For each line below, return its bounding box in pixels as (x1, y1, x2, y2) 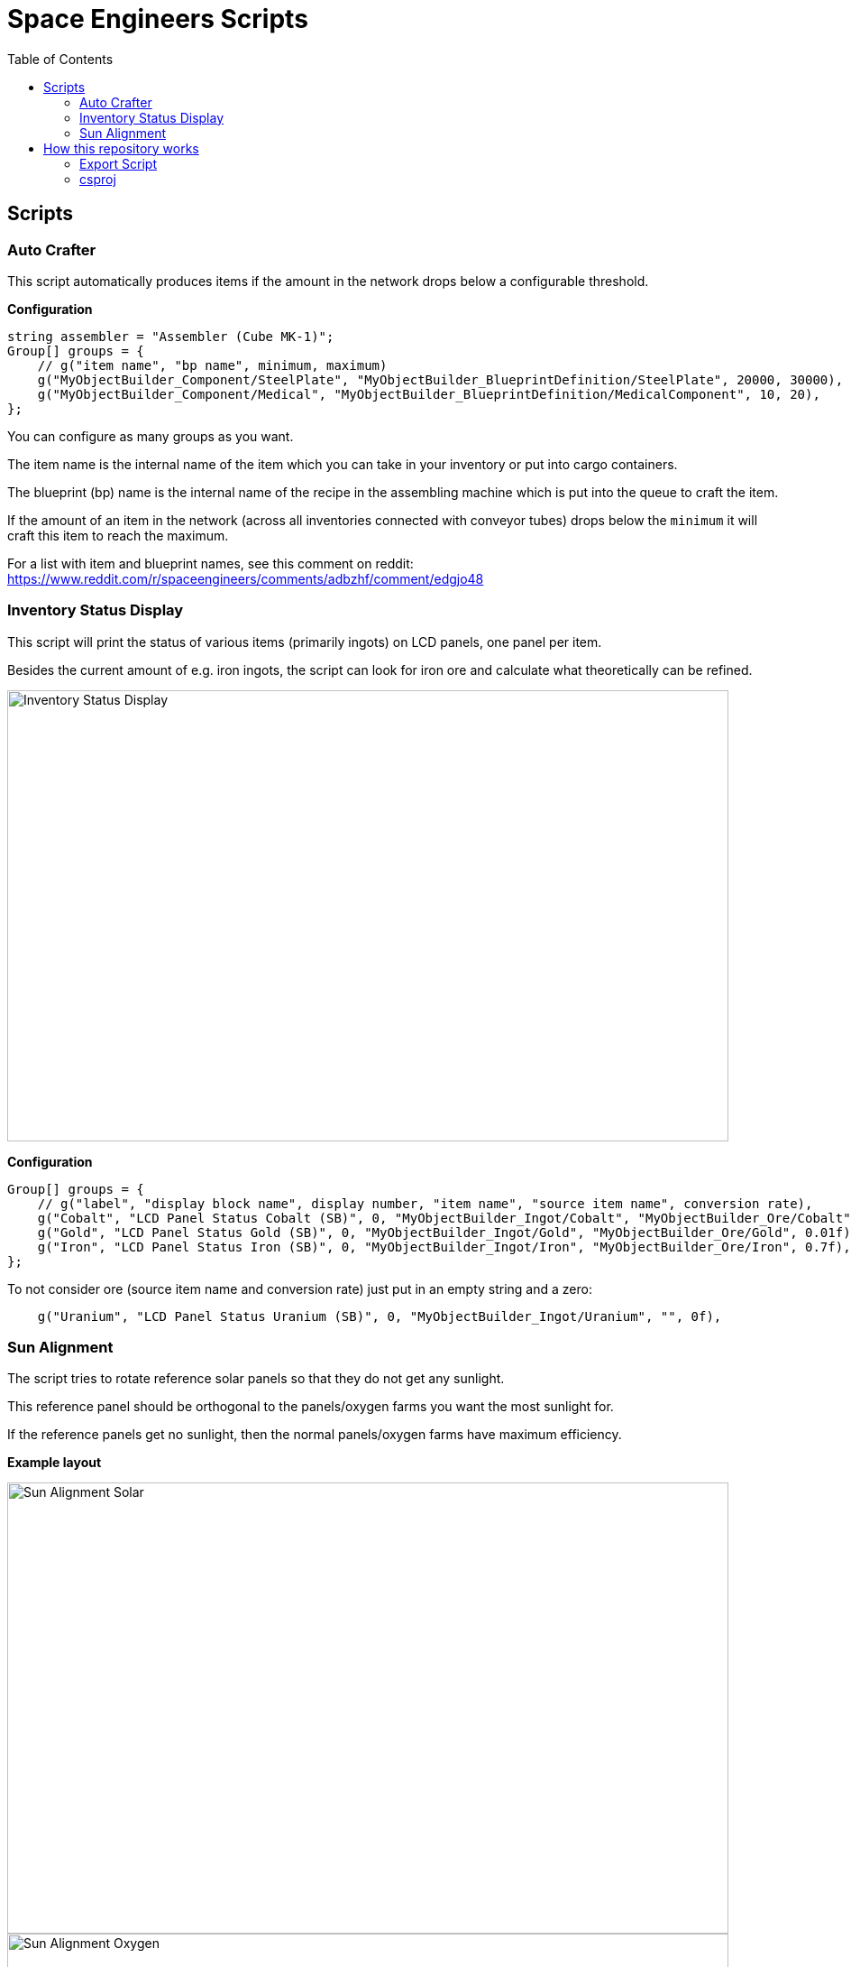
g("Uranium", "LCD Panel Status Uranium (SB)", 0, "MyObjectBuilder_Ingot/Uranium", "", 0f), (37, 1308, 722, 1324)
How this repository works (43, 140, 199, 156)
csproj (79, 171, 116, 187)
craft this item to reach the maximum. (7, 527, 229, 543)
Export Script (79, 155, 157, 171)
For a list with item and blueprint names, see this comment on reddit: (7, 555, 414, 571)
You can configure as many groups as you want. (7, 428, 294, 444)
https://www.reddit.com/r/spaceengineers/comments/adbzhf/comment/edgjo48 (7, 570, 484, 586)
